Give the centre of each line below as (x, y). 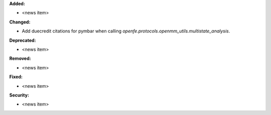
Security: (19, 95)
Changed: (20, 22)
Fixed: (16, 77)
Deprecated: (23, 40)
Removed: (20, 58)
